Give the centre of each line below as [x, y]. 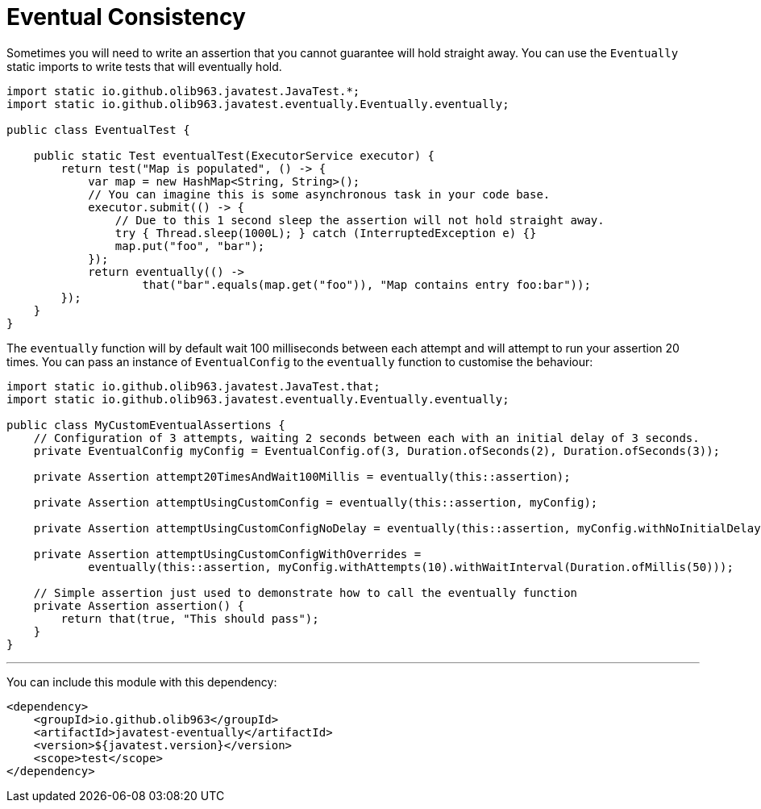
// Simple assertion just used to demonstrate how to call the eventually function [306, 592]
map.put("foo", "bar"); [190, 246]
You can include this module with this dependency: [142, 682]
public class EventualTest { [98, 129]
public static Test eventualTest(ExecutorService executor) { [234, 155]
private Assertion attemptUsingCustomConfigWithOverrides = [227, 554]
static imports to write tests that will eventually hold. [144, 66]
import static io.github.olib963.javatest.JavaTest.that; [193, 386]
